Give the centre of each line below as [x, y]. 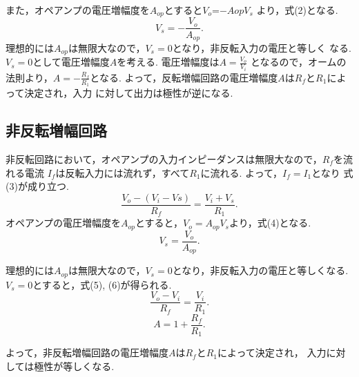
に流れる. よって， [241, 172]
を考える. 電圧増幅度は [168, 62]
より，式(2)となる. [297, 10]
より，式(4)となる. [270, 223]
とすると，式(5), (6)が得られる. [102, 284]
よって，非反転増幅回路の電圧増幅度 [87, 352]
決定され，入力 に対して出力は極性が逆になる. [129, 93]
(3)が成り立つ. [37, 186]
